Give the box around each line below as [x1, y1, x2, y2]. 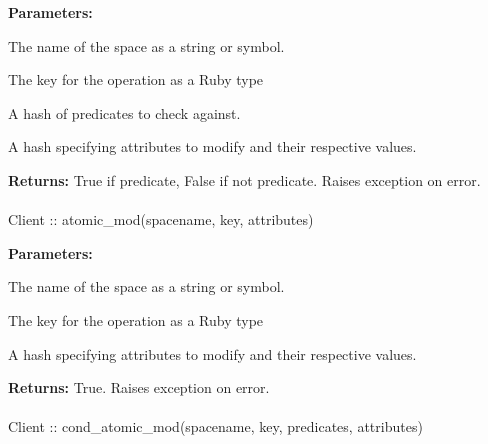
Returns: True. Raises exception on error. [8, 377, 270, 398]
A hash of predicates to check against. [8, 102, 241, 123]
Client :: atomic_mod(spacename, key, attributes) [8, 209, 314, 230]
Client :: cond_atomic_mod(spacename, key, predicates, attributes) [8, 416, 423, 437]
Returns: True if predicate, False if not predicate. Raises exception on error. [8, 169, 481, 190]
